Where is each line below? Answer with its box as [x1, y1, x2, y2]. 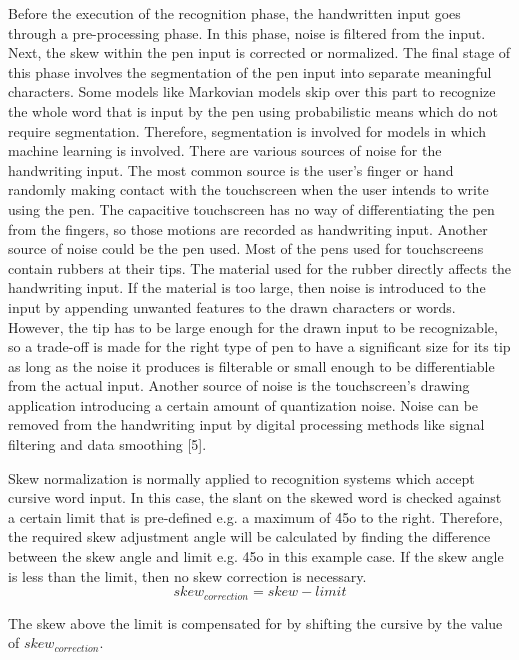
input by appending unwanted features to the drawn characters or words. [8, 296, 456, 317]
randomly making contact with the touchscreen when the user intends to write [8, 179, 489, 200]
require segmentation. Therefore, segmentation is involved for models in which [8, 120, 487, 141]
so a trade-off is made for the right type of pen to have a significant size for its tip [8, 336, 511, 357]
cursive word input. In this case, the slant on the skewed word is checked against [8, 487, 502, 508]
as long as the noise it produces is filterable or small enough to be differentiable [8, 355, 495, 376]
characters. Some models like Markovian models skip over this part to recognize [8, 81, 496, 102]
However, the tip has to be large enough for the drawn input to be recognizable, [8, 316, 498, 337]
